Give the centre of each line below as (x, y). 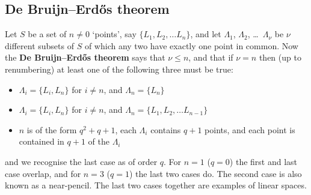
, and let (206, 34)
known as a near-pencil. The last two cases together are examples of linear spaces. (156, 185)
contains (166, 129)
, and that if (211, 57)
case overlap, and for (43, 173)
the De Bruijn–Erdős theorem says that (85, 57)
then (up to (280, 57)
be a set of (47, 34)
